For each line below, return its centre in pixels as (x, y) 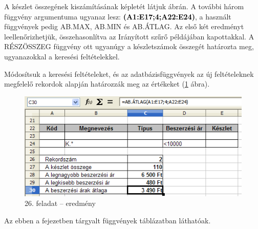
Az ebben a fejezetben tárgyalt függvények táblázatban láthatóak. (107, 220)
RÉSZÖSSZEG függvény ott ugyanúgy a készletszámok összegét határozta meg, (129, 46)
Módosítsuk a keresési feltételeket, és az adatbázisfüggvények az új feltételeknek (129, 74)
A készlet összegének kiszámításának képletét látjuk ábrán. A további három (124, 6)
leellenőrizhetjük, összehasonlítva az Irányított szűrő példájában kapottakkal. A (129, 36)
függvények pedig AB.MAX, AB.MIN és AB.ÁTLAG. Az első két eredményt (124, 26)
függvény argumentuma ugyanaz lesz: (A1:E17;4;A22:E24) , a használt (118, 16)
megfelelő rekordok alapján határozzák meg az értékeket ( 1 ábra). (107, 84)
